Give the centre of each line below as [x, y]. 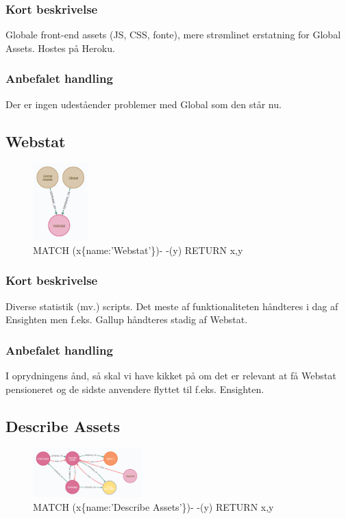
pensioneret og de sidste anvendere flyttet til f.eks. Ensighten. [135, 389]
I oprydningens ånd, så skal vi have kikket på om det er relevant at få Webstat [171, 376]
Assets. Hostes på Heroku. [60, 48]
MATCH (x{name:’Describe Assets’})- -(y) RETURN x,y [153, 506]
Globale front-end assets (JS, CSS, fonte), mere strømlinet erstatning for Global [173, 35]
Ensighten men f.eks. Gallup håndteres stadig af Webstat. [127, 319]
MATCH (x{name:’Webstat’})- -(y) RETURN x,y [138, 250]
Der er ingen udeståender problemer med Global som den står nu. [144, 104]
